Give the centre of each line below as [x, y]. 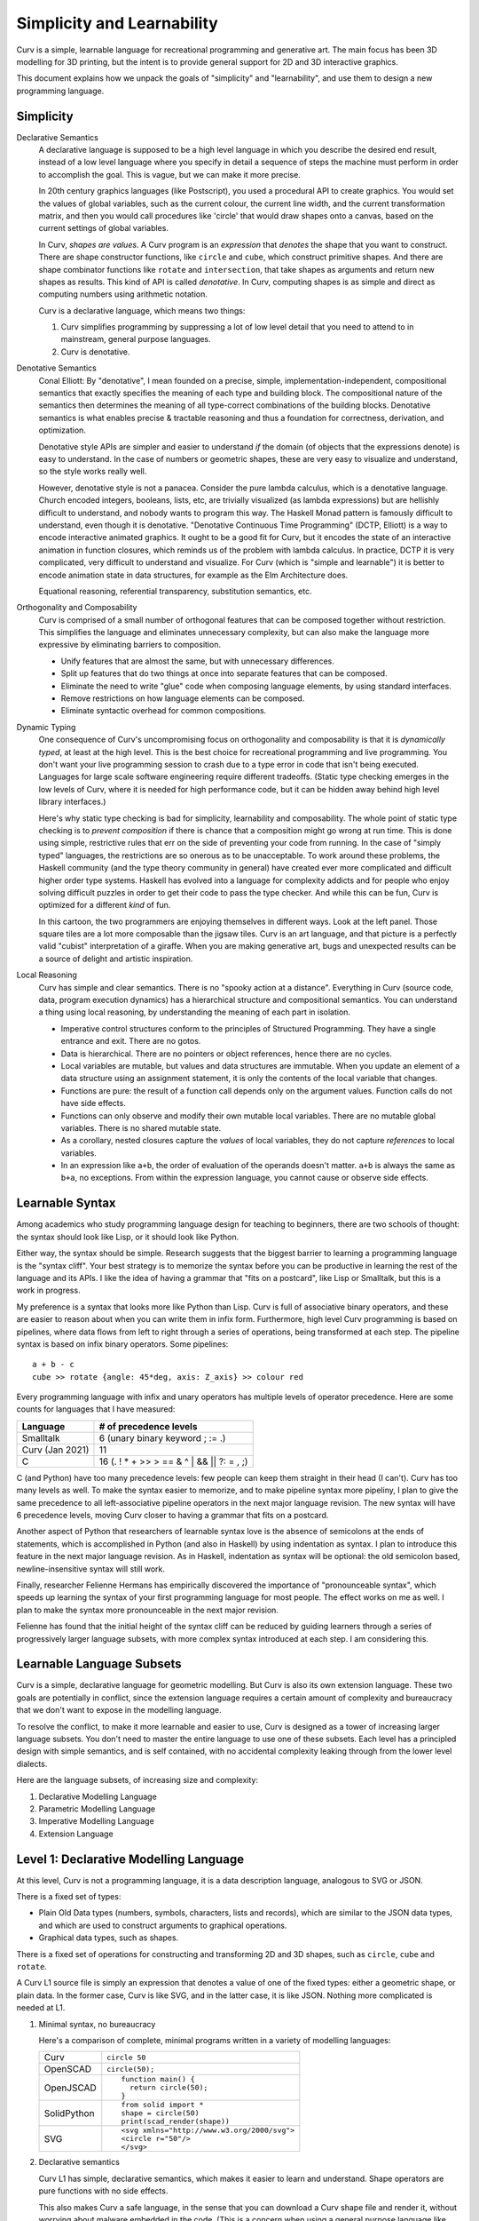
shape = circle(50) [160, 2113]
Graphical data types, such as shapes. [109, 1938]
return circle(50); [169, 2088]
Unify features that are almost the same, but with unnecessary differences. [197, 661]
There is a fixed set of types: [69, 1897]
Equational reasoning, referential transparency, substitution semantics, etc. [175, 591]
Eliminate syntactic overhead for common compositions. [164, 711]
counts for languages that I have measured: [96, 1409]
